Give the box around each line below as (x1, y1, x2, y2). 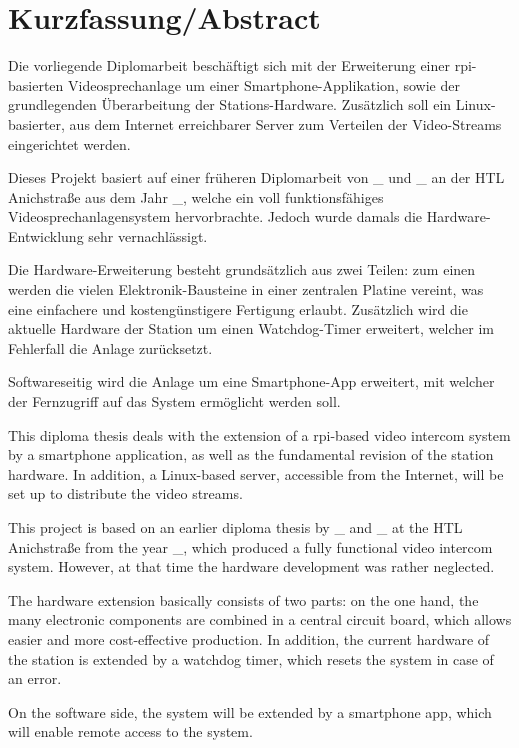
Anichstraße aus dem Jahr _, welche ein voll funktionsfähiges (8, 186, 384, 207)
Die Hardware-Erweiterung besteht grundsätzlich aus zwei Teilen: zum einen (8, 259, 476, 280)
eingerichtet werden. (8, 133, 131, 154)
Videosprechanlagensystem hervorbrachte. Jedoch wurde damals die (8, 206, 423, 227)
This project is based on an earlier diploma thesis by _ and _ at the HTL (8, 517, 463, 537)
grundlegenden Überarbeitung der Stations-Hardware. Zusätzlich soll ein (8, 94, 452, 115)
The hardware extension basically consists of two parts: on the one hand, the (8, 589, 479, 610)
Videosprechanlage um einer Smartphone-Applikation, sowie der (68, 74, 460, 95)
